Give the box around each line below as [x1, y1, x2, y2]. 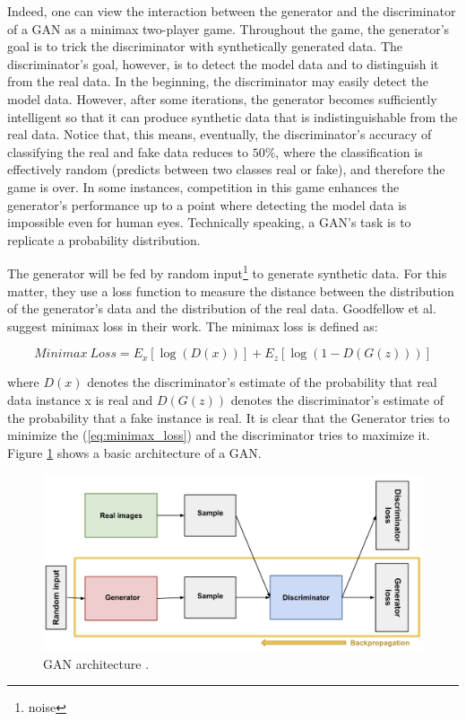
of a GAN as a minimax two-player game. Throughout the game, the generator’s [7, 19, 450, 38]
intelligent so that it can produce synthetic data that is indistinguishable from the [7, 107, 458, 126]
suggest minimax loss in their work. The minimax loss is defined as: [7, 316, 378, 335]
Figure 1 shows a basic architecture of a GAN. [7, 443, 262, 462]
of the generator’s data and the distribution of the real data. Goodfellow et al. [7, 299, 436, 318]
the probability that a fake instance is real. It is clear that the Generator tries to [7, 408, 450, 426]
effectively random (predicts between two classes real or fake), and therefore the [7, 160, 445, 179]
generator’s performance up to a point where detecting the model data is [7, 195, 407, 214]
